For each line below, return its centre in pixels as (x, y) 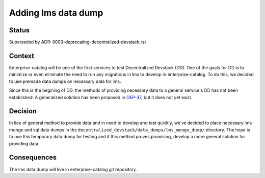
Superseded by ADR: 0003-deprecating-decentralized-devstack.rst (78, 42)
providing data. (24, 143)
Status (19, 30)
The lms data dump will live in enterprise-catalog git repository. (73, 169)
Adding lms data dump (56, 13)
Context (22, 56)
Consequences (33, 158)
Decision (23, 111)
